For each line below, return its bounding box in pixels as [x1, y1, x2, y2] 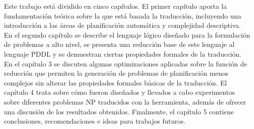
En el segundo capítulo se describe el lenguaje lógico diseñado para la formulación [4, 29, 251, 40]
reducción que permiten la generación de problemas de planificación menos [4, 68, 228, 78]
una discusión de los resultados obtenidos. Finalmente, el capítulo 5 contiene [4, 106, 234, 116]
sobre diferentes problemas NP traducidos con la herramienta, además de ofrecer [4, 96, 246, 107]
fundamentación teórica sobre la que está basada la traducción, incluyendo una [4, 10, 241, 21]
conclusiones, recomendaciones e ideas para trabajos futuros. [4, 116, 186, 126]
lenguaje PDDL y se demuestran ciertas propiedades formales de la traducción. [4, 48, 242, 59]
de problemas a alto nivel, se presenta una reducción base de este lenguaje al [4, 39, 235, 49]
